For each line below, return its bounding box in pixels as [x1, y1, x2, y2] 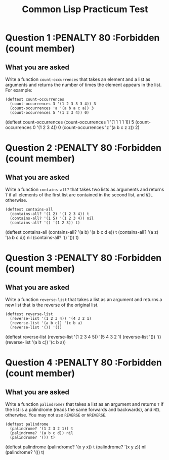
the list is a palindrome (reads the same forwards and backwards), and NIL [5, 406, 161, 412]
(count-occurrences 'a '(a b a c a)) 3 [10, 106, 94, 111]
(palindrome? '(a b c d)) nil [10, 431, 73, 436]
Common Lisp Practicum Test [22, 4, 148, 15]
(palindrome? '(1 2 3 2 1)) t [10, 426, 73, 431]
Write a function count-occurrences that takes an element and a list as [5, 76, 151, 82]
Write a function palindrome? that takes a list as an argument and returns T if [5, 401, 164, 407]
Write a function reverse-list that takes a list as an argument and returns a [5, 297, 162, 302]
